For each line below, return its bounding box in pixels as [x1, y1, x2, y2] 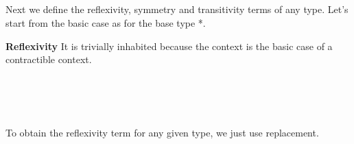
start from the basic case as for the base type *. [5, 15, 206, 29]
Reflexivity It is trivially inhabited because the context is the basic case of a [5, 38, 333, 53]
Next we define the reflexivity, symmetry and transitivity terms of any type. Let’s [5, 2, 349, 16]
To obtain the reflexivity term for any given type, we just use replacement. [5, 125, 319, 139]
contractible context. [5, 52, 92, 67]
